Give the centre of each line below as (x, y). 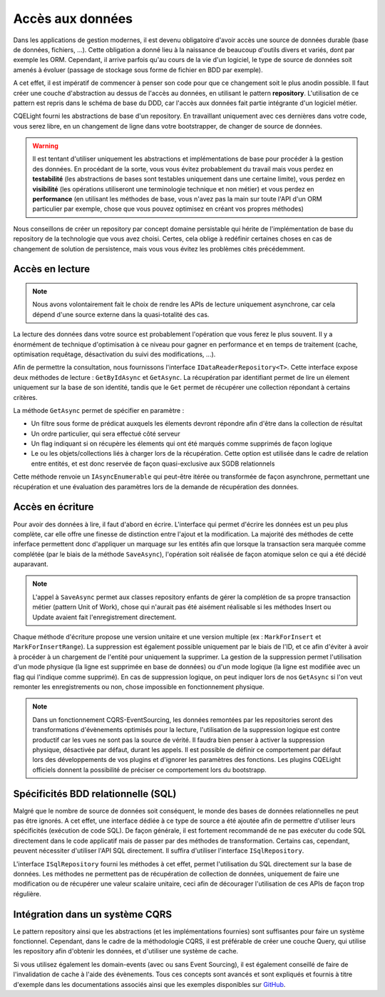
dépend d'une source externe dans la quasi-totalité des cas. (121, 314)
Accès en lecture (52, 269)
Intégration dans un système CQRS (93, 914)
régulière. (27, 893)
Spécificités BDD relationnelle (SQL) (95, 794)
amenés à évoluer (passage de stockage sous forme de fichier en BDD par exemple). (138, 70)
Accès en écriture (53, 507)
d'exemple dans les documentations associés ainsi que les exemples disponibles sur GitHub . (149, 984)
